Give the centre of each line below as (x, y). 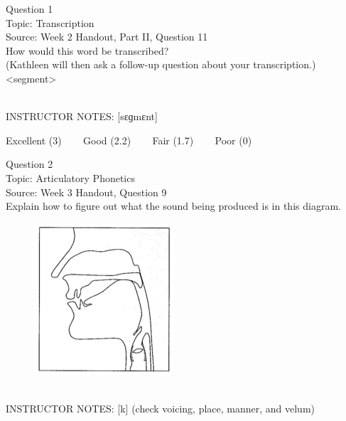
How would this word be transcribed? (87, 50)
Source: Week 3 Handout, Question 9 (86, 192)
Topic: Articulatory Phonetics (70, 177)
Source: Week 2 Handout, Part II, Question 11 (107, 37)
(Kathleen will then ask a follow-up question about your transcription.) (161, 64)
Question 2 (29, 164)
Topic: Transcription (50, 22)
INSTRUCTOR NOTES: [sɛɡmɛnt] (82, 116)
